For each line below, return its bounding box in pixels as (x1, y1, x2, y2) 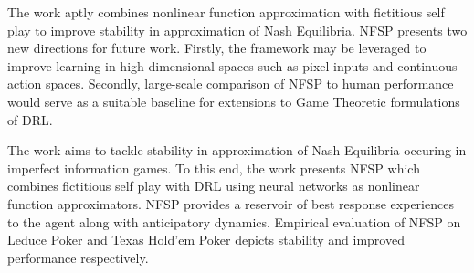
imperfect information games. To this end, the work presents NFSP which (7, 158, 420, 177)
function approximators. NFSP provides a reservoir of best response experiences (7, 194, 454, 213)
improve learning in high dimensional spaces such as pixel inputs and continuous (7, 56, 458, 75)
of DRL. (7, 110, 53, 129)
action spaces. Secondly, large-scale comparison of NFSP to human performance (7, 74, 454, 93)
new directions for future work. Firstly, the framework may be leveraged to (7, 38, 427, 58)
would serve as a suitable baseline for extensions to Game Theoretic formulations (7, 91, 460, 110)
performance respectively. (7, 247, 149, 267)
